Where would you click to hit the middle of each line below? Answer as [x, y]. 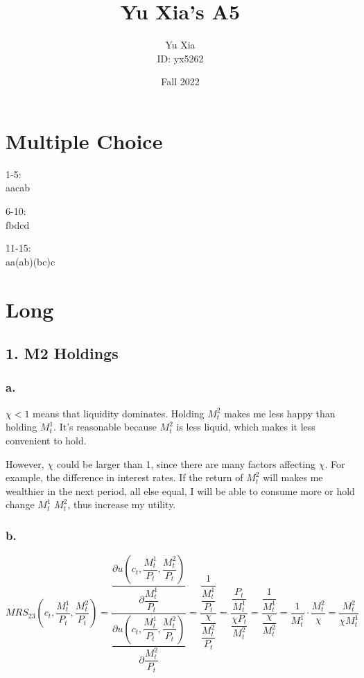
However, [25, 463]
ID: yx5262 [180, 58]
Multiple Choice [84, 140]
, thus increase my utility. [122, 504]
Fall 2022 [180, 81]
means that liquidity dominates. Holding [119, 413]
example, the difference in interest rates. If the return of [124, 477]
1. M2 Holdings [62, 353]
